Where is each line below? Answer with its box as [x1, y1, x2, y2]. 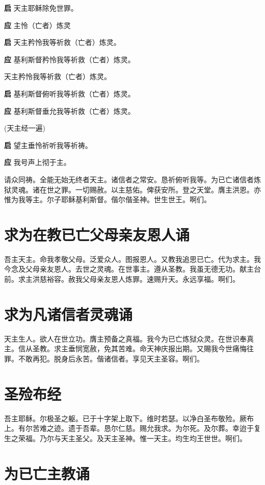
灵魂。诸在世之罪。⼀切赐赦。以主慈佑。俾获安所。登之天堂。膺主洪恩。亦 [11, 184, 261, 195]
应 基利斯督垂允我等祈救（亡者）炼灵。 [4, 105, 135, 116]
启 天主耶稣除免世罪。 [4, 3, 78, 13]
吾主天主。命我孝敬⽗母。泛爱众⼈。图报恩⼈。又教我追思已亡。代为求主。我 [4, 253, 261, 264]
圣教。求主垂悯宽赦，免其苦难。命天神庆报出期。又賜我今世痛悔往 [32, 343, 254, 354]
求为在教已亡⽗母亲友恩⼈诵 [4, 224, 190, 245]
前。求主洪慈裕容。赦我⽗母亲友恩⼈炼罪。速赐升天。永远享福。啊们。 [4, 274, 240, 284]
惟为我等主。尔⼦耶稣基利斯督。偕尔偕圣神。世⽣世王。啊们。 [4, 194, 211, 205]
